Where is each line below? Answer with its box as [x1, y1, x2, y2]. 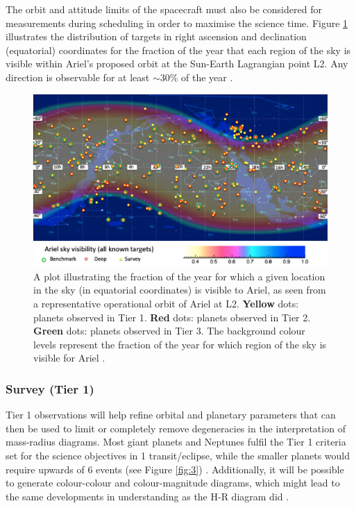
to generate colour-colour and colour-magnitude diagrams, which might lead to [6, 475, 340, 490]
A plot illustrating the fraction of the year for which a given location [33, 269, 325, 283]
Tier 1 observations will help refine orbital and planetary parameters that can [6, 407, 336, 422]
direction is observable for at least [6, 69, 150, 84]
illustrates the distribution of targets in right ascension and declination [6, 29, 307, 44]
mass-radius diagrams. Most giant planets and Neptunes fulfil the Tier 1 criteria [6, 434, 346, 449]
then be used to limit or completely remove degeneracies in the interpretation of [6, 421, 346, 435]
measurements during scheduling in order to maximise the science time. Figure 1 [6, 15, 348, 30]
